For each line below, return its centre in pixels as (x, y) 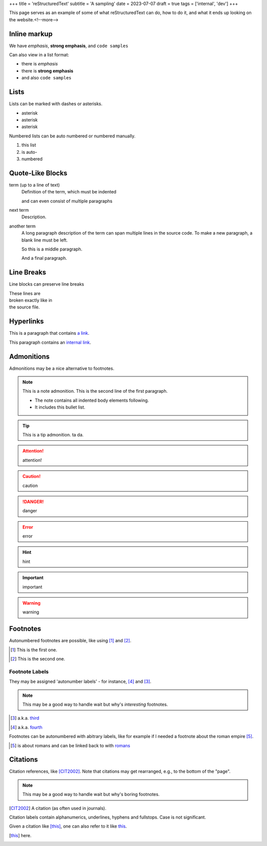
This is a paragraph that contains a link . (49, 333)
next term (19, 210)
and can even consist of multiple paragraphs (67, 201)
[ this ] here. (20, 835)
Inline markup (31, 34)
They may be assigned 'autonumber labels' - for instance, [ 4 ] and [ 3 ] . (80, 681)
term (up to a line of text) (35, 185)
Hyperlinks (26, 322)
